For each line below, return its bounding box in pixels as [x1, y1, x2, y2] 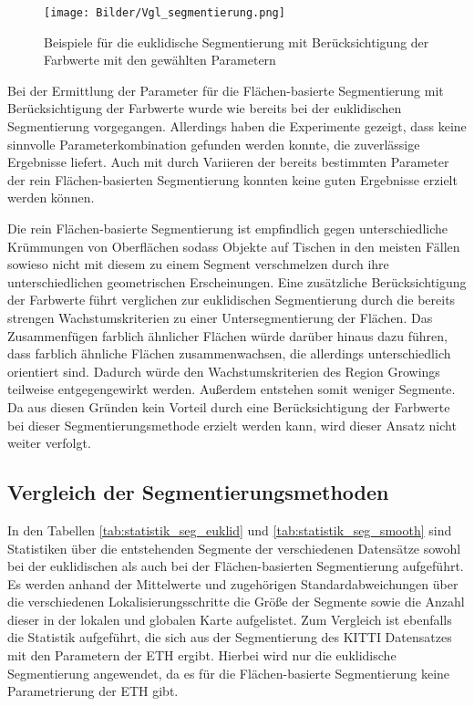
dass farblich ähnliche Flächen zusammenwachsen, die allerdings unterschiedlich [7, 344, 451, 363]
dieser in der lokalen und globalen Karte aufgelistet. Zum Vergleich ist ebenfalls [7, 609, 452, 628]
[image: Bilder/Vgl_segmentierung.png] [44, 6, 285, 19]
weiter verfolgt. [7, 433, 91, 452]
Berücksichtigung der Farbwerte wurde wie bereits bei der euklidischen [7, 99, 402, 118]
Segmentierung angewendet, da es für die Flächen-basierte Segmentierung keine [7, 663, 450, 682]
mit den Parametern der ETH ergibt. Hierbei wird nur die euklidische [7, 646, 397, 665]
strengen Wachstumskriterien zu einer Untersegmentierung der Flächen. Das [7, 307, 433, 327]
